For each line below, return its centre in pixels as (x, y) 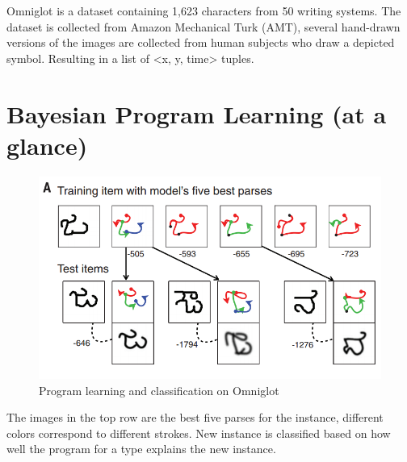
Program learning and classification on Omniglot (159, 390)
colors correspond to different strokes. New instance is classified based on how (199, 433)
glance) (47, 145)
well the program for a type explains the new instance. (141, 449)
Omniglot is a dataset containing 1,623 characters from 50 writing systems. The (204, 10)
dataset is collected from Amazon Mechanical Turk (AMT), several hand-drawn (203, 26)
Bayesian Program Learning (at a (197, 113)
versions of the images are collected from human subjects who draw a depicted (201, 42)
